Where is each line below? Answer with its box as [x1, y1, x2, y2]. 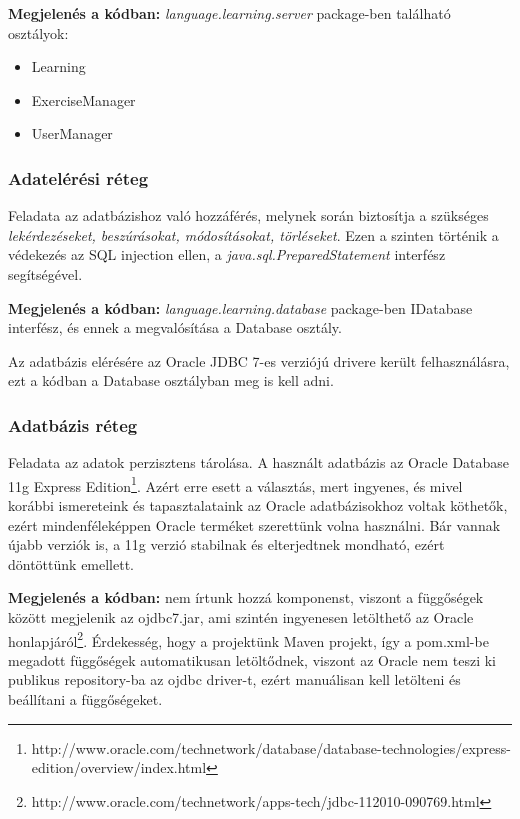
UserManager [31, 123, 113, 144]
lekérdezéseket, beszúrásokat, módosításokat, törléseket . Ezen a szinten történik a [8, 224, 499, 245]
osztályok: [8, 22, 69, 43]
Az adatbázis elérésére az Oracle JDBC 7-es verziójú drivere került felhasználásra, [8, 350, 510, 371]
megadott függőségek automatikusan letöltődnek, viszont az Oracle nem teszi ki [8, 649, 496, 670]
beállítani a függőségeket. [8, 689, 163, 709]
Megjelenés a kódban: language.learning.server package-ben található [8, 3, 451, 23]
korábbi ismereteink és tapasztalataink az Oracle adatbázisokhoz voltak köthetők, [8, 495, 508, 515]
